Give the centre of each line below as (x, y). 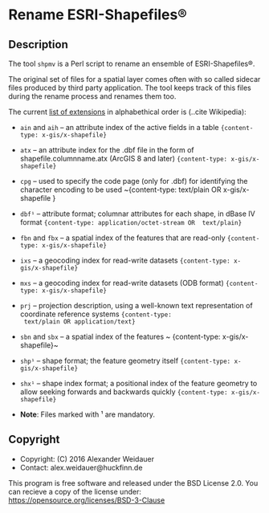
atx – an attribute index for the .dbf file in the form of (107, 150)
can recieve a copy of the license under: (75, 491)
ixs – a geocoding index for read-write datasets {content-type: (125, 260)
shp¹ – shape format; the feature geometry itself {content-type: (125, 360)
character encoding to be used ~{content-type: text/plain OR (121, 189)
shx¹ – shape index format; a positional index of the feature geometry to (139, 383)
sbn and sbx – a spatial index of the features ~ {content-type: (120, 336)
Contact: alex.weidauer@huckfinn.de (81, 467)
